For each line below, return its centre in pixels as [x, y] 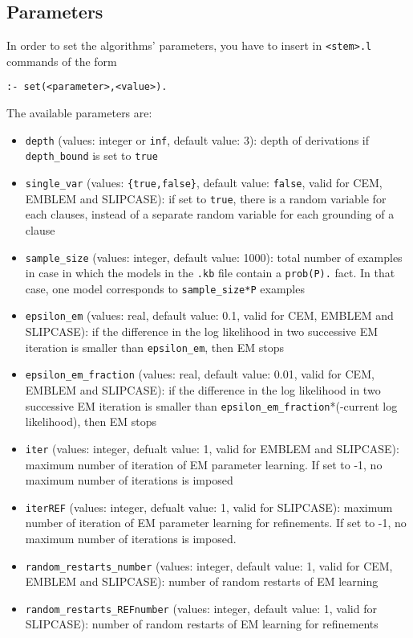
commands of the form [62, 61]
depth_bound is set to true [91, 155]
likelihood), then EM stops [91, 421]
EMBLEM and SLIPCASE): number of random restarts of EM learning [202, 581]
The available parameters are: [79, 113]
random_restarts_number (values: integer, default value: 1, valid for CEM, [209, 565]
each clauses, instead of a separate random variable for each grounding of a [210, 214]
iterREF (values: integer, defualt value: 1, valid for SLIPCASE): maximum [209, 507]
